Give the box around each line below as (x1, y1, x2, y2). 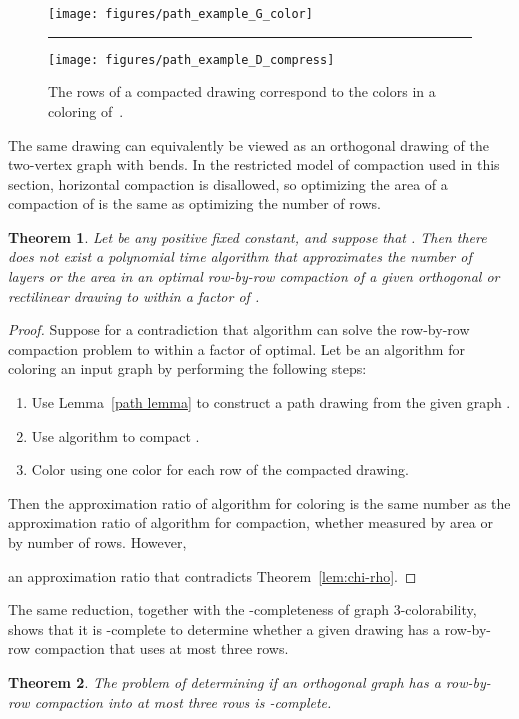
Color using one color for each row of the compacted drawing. (31, 459, 409, 480)
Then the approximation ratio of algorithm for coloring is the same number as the (8, 492, 511, 513)
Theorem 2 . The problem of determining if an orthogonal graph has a (8, 671, 441, 692)
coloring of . (48, 100, 124, 121)
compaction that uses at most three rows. (34, 638, 289, 659)
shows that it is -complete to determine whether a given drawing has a (8, 618, 441, 639)
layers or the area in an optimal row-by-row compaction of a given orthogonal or (8, 266, 500, 287)
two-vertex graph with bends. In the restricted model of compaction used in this (8, 154, 500, 175)
